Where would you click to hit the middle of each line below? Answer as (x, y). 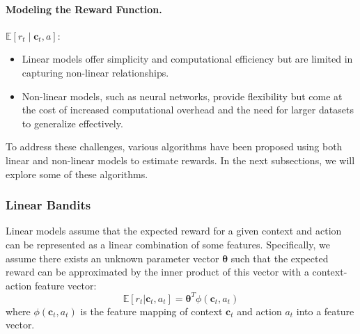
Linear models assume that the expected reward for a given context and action (174, 231)
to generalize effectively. (72, 123)
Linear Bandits (48, 205)
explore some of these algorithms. (77, 174)
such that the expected (280, 258)
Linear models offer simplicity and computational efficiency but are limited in (187, 59)
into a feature (325, 311)
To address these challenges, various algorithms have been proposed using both (174, 146)
